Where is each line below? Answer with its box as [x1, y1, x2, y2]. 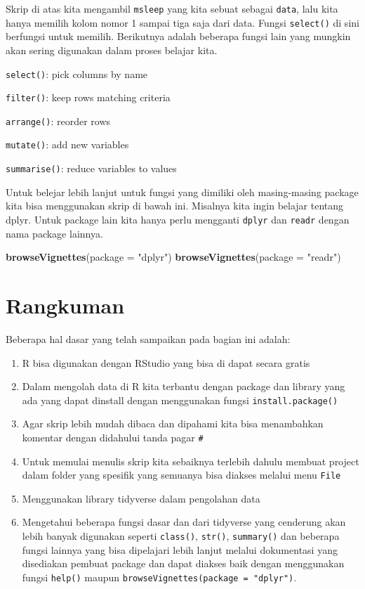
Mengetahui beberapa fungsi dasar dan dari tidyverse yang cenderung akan [22, 514, 346, 529]
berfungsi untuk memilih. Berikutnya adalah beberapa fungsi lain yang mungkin [6, 29, 351, 44]
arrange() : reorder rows [6, 113, 111, 128]
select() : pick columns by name [6, 66, 148, 81]
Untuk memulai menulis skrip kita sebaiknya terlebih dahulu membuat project [22, 453, 359, 468]
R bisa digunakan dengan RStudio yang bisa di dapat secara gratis [22, 355, 310, 370]
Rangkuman [6, 291, 125, 319]
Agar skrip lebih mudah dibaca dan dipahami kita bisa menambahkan [22, 416, 324, 431]
